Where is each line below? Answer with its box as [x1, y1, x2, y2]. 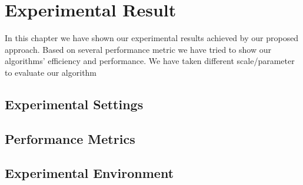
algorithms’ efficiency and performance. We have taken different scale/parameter [5, 55, 295, 67]
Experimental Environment [5, 164, 174, 182]
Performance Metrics [5, 129, 135, 147]
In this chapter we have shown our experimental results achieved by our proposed [5, 32, 299, 44]
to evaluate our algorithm [5, 66, 97, 78]
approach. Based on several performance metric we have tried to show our [5, 43, 271, 55]
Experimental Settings [5, 95, 144, 113]
